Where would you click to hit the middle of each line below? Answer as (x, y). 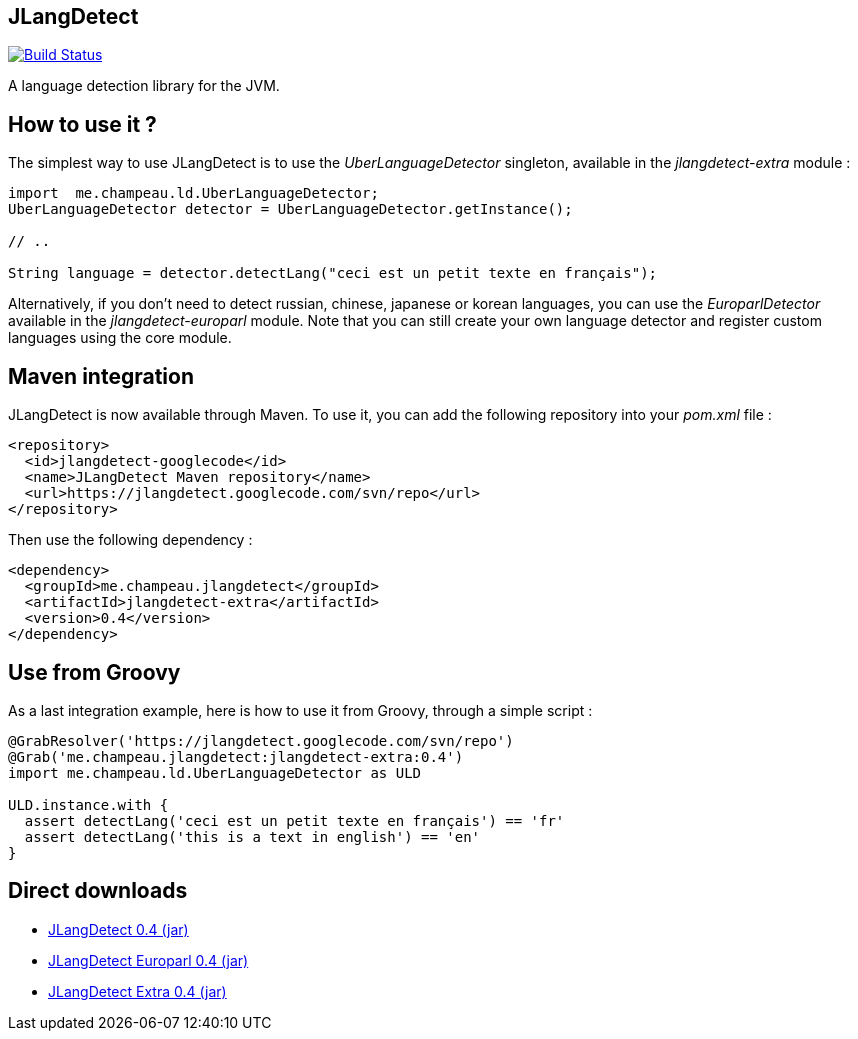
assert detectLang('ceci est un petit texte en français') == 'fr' (294, 820)
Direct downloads (98, 891)
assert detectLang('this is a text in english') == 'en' (252, 836)
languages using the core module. (120, 338)
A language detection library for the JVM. (144, 86)
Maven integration (101, 376)
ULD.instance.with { (88, 804)
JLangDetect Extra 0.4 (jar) (137, 991)
